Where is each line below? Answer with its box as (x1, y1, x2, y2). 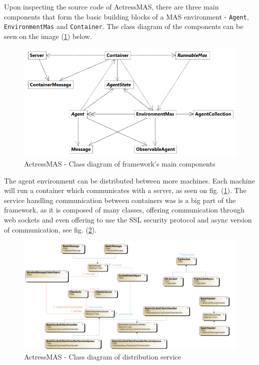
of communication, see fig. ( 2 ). (4, 224, 97, 234)
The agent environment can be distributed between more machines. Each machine (4, 175, 255, 185)
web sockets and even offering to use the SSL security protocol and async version (4, 214, 252, 224)
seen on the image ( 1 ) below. (4, 30, 92, 41)
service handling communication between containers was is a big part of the (4, 194, 236, 205)
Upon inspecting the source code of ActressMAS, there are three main (4, 1, 219, 11)
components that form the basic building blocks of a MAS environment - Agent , (4, 11, 249, 21)
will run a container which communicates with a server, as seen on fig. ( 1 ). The (4, 185, 246, 195)
